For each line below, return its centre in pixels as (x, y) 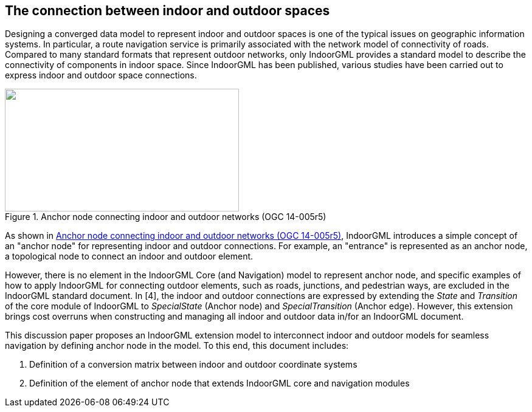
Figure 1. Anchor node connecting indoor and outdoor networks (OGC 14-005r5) (166, 217)
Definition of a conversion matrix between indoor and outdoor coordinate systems (193, 365)
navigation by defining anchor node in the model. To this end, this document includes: (177, 346)
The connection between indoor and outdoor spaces (168, 11)
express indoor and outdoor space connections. (101, 75)
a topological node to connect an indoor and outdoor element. (129, 256)
